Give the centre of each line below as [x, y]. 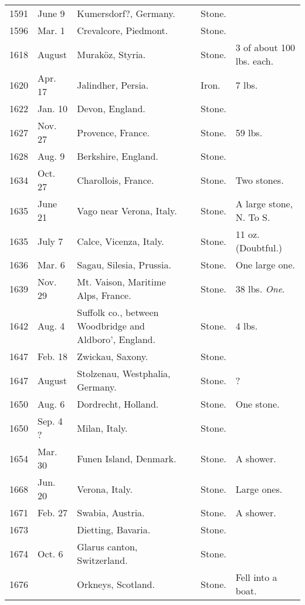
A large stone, [264, 204]
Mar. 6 [51, 265]
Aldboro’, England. [116, 339]
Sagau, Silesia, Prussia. [124, 265]
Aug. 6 [51, 404]
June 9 [51, 13]
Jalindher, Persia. [113, 85]
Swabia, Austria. [111, 512]
